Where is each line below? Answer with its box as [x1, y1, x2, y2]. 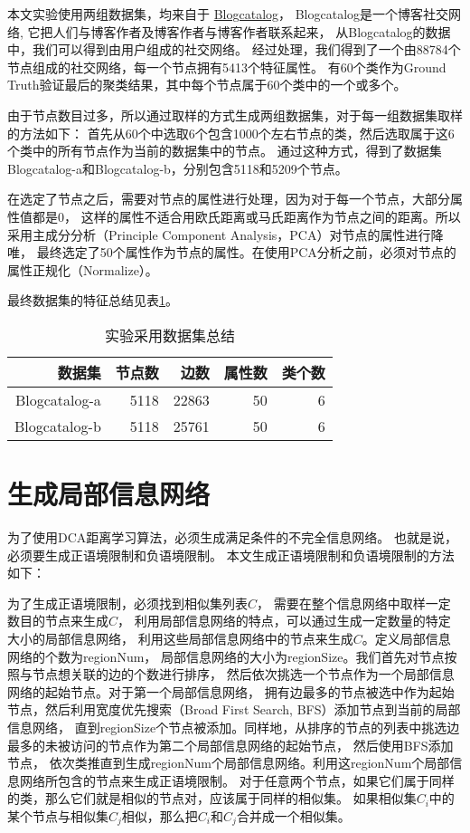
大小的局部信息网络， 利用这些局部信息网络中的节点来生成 [7, 629, 353, 647]
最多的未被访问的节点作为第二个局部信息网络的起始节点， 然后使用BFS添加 [7, 735, 454, 754]
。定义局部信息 [362, 629, 451, 647]
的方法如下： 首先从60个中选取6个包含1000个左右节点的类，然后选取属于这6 [7, 123, 455, 142]
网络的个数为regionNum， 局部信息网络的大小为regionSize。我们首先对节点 [7, 646, 445, 665]
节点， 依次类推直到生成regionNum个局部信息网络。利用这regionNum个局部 [7, 753, 450, 772]
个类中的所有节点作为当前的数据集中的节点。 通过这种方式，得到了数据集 [7, 141, 442, 160]
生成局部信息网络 [7, 475, 211, 512]
